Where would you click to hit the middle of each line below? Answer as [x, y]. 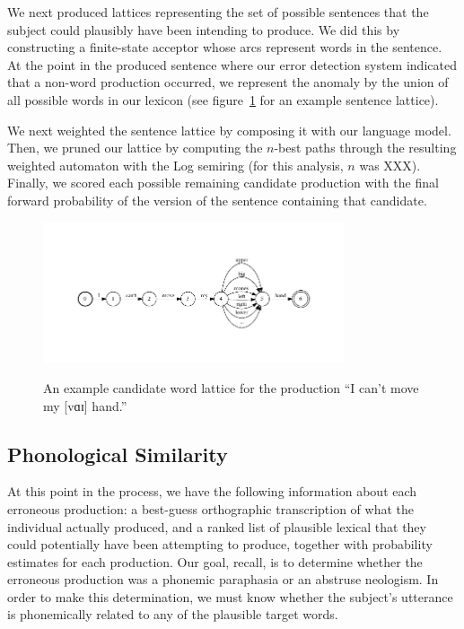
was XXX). [390, 165]
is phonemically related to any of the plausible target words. [173, 614]
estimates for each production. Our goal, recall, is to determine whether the [215, 561]
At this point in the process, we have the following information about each [212, 491]
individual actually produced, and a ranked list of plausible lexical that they [217, 526]
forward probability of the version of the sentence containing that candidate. [217, 200]
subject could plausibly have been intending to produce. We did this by [204, 29]
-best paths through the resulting [365, 148]
